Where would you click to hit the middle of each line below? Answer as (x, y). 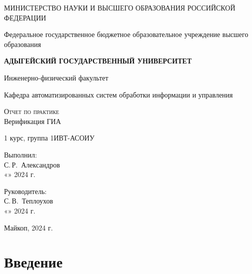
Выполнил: (20, 154)
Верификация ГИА (32, 121)
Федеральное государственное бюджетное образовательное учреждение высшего (126, 34)
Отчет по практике (32, 111)
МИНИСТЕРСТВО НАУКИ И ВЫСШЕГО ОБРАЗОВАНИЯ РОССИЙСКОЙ (120, 7)
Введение (33, 262)
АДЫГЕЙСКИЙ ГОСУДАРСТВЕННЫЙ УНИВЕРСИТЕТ (98, 61)
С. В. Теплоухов (29, 201)
